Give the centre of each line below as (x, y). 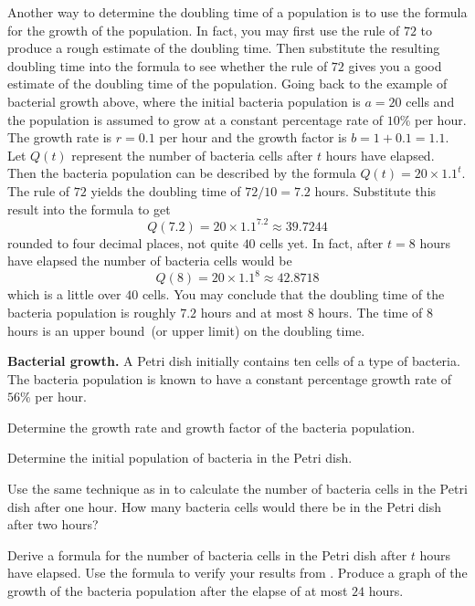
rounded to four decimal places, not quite (123, 242)
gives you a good (395, 65)
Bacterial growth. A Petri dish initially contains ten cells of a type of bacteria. (234, 361)
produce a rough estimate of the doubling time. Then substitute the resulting (224, 48)
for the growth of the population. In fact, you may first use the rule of (204, 30)
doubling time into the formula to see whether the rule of (168, 65)
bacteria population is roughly (92, 312)
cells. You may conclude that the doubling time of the (293, 294)
